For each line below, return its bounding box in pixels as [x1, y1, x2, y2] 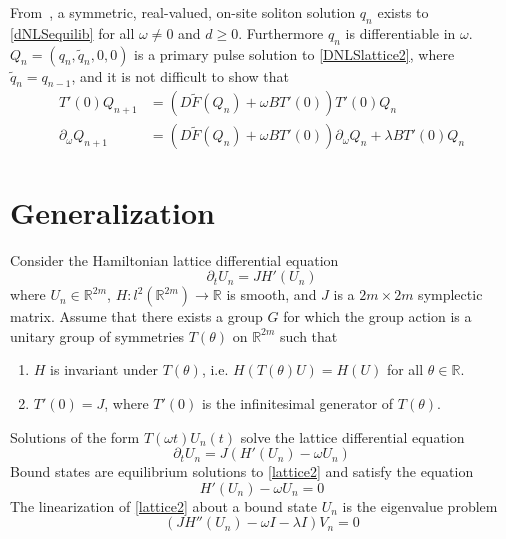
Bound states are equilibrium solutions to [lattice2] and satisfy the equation [10, 461, 474, 482]
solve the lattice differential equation [240, 426, 465, 447]
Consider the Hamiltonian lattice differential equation [10, 249, 339, 270]
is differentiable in [345, 22, 456, 43]
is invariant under [50, 359, 158, 380]
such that [280, 325, 338, 346]
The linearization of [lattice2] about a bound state [10, 495, 318, 516]
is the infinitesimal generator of [201, 392, 394, 413]
